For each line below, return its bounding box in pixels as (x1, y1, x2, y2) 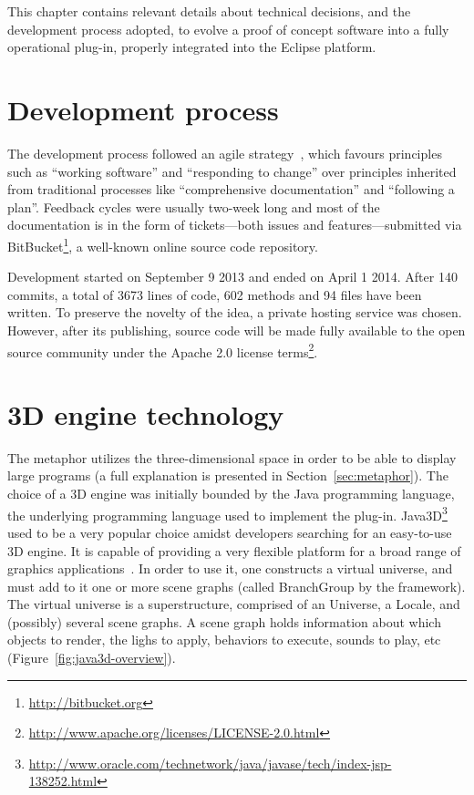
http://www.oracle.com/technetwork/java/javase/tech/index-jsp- (28, 753, 392, 772)
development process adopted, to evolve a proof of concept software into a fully (7, 19, 449, 38)
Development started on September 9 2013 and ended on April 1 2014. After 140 (7, 267, 458, 286)
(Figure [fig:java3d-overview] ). (7, 648, 176, 667)
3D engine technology (7, 395, 284, 432)
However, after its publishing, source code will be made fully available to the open (7, 320, 466, 339)
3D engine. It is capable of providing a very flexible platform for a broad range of (7, 541, 461, 560)
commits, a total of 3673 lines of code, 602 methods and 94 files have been (7, 284, 422, 304)
